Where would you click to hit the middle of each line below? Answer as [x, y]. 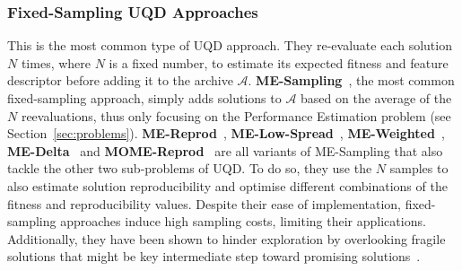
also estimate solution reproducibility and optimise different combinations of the [227, 185]
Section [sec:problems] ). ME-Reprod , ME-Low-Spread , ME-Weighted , [226, 133]
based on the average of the [376, 98]
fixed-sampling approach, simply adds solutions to [144, 98]
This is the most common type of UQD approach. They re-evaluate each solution [230, 45]
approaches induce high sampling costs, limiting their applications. [243, 221]
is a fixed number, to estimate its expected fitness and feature [279, 62]
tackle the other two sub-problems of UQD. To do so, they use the [190, 168]
